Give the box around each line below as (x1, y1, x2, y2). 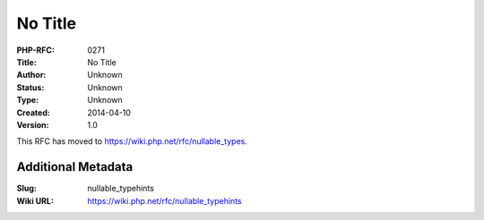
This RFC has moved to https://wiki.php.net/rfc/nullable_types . (16, 136, 248, 147)
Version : (16, 119, 49, 130)
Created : (16, 107, 51, 118)
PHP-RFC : (16, 45, 56, 55)
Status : (16, 81, 45, 93)
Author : (16, 70, 47, 80)
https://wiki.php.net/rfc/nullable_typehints (87, 195, 242, 206)
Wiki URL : (16, 195, 54, 206)
